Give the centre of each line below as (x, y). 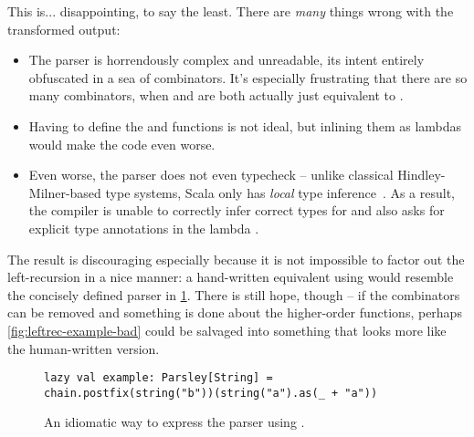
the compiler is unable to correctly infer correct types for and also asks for (237, 210)
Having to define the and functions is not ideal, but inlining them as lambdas (245, 125)
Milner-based (65, 192)
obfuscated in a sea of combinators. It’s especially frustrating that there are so (248, 77)
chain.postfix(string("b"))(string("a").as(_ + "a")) (211, 393)
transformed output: (64, 29)
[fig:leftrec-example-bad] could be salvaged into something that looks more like (227, 330)
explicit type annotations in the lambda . (144, 228)
